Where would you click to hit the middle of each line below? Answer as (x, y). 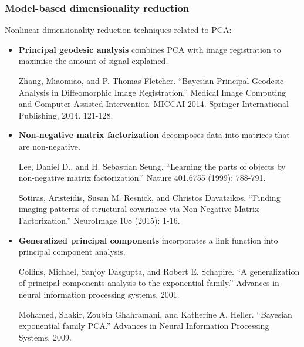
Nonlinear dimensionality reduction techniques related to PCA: (118, 30)
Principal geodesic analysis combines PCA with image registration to (150, 49)
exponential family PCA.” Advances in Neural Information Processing (144, 326)
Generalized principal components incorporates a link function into (148, 240)
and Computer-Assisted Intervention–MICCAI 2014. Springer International (153, 104)
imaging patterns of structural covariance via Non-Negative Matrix (139, 209)
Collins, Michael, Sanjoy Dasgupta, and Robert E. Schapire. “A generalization (159, 271)
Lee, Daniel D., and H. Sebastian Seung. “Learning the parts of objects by (152, 166)
